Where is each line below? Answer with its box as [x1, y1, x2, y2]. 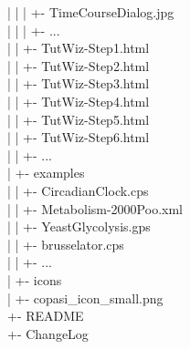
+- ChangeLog [7, 323, 89, 343]
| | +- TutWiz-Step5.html [7, 109, 150, 128]
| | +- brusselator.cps [7, 234, 124, 253]
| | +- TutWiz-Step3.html [7, 74, 150, 93]
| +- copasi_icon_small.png [7, 288, 164, 307]
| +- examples [7, 163, 85, 182]
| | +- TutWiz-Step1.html [7, 38, 150, 57]
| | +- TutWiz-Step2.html [7, 56, 150, 75]
